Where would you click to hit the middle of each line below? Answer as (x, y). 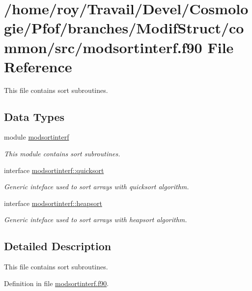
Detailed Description (58, 246)
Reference (38, 66)
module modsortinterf (37, 137)
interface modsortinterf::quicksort (54, 170)
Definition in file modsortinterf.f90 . (56, 283)
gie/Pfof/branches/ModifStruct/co (124, 28)
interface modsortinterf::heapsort (53, 203)
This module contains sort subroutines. (62, 154)
